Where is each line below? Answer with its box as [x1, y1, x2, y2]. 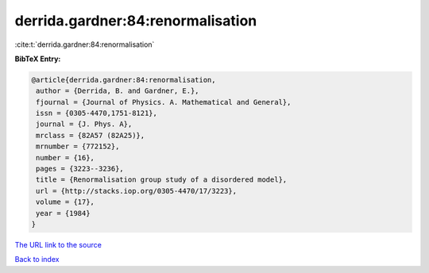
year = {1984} [36, 209, 91, 217]
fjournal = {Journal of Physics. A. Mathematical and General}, [36, 98, 292, 106]
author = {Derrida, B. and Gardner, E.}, [36, 87, 199, 95]
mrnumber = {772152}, [36, 142, 120, 151]
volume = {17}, [36, 198, 95, 206]
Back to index [14, 255, 60, 264]
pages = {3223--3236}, [36, 164, 125, 174]
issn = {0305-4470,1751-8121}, [36, 109, 158, 118]
